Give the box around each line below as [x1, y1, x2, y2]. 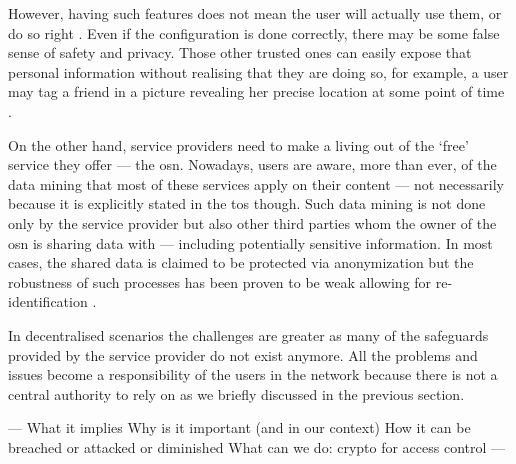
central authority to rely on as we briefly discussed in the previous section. [8, 383, 465, 404]
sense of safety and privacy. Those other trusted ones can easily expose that [8, 42, 472, 63]
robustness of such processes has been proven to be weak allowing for [8, 271, 432, 292]
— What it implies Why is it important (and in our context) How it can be [8, 417, 471, 438]
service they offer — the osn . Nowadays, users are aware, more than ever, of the [8, 154, 497, 175]
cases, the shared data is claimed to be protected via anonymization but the [8, 252, 474, 273]
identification [8, 291, 88, 312]
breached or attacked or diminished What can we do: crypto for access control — [8, 436, 506, 457]
